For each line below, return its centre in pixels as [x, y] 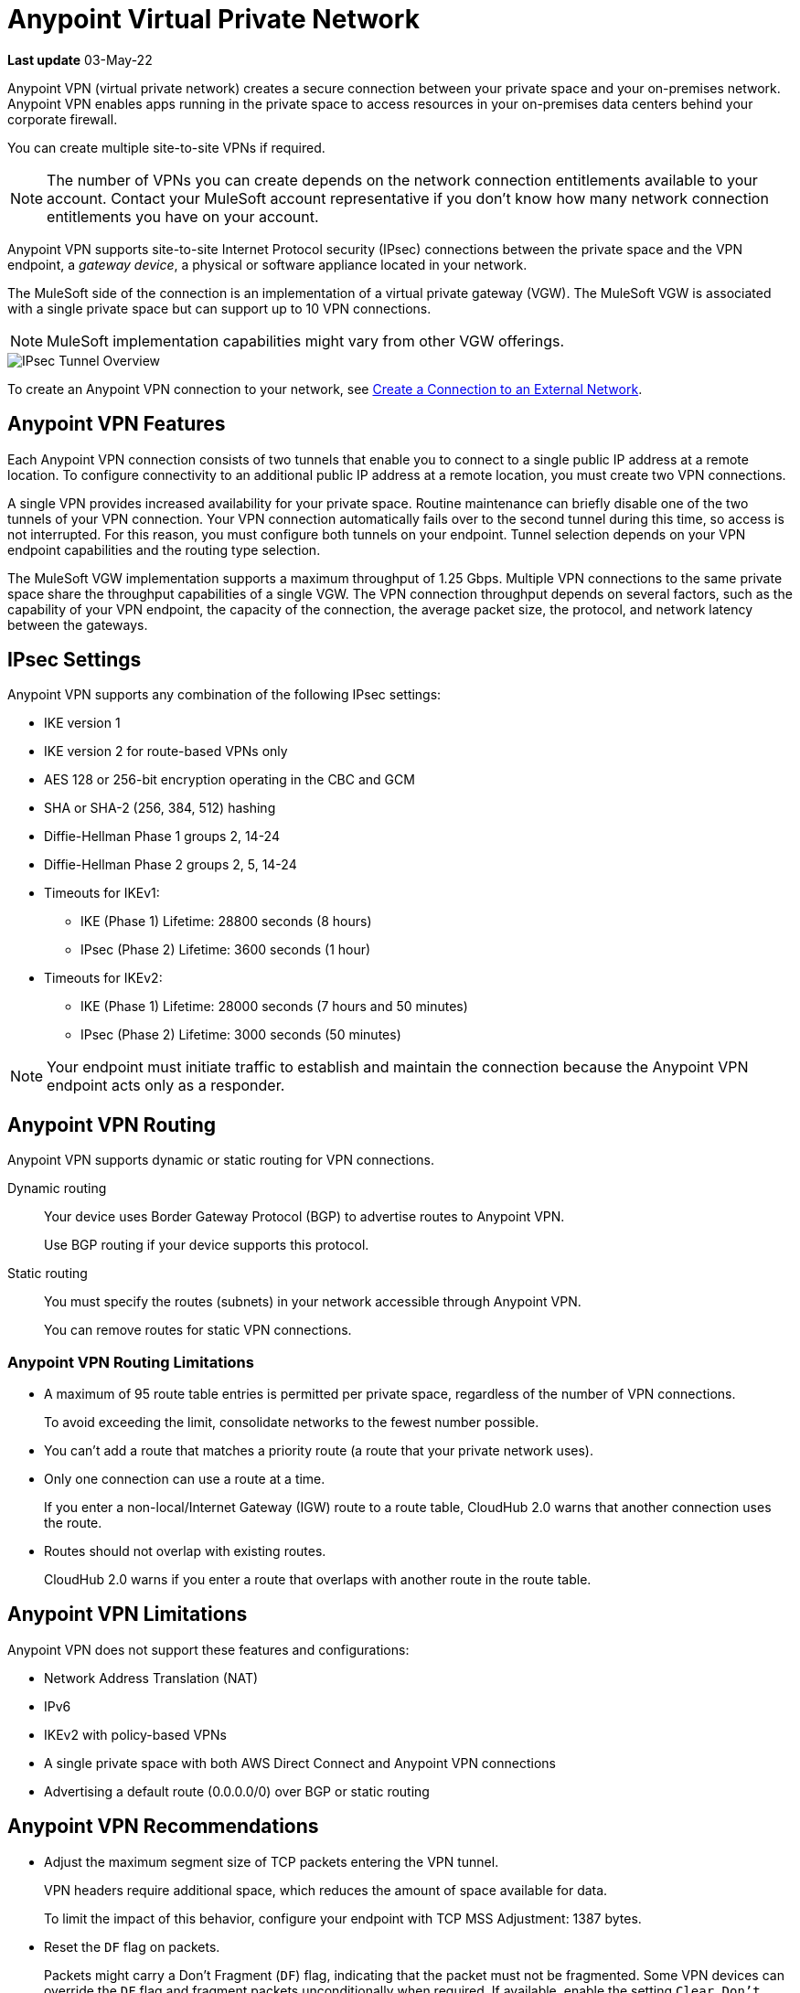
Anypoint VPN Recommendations [163, 1827]
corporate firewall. [63, 119]
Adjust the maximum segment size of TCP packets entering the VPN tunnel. [272, 1861]
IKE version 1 [82, 723]
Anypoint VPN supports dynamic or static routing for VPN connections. [221, 1160]
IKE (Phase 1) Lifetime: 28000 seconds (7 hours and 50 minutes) [274, 1007]
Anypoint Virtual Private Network [213, 19]
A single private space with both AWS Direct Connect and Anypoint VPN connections [300, 1763]
